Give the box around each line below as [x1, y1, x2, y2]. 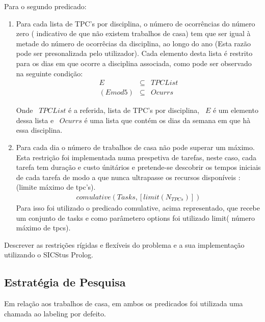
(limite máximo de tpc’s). [16, 182, 96, 192]
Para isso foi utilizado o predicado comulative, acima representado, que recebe [16, 202, 260, 213]
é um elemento [213, 105, 258, 115]
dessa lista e [16, 114, 54, 125]
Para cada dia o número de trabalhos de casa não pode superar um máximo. [16, 142, 255, 152]
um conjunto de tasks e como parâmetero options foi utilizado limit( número [16, 212, 255, 223]
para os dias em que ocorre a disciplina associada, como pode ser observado [16, 57, 252, 68]
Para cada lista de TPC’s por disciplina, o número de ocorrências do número [16, 18, 255, 28]
